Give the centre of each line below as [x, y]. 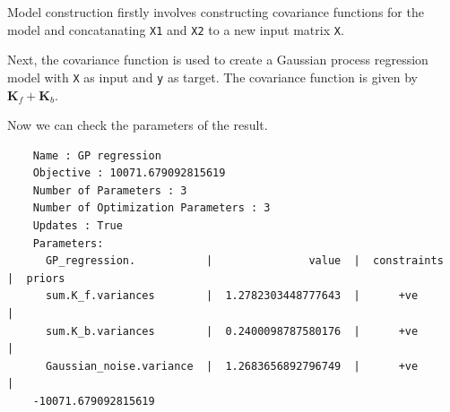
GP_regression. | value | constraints [244, 261]
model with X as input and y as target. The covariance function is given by [212, 77]
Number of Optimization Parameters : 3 [151, 208]
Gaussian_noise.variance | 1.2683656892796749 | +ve [232, 366]
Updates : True [78, 226]
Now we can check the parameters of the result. [138, 125]
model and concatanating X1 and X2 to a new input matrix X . [176, 29]
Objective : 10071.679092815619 [129, 173]
